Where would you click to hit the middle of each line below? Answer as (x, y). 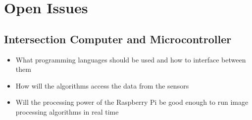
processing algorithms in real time (67, 111)
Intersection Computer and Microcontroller (118, 39)
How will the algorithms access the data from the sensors (102, 85)
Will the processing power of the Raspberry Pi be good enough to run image (132, 102)
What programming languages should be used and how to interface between (131, 59)
